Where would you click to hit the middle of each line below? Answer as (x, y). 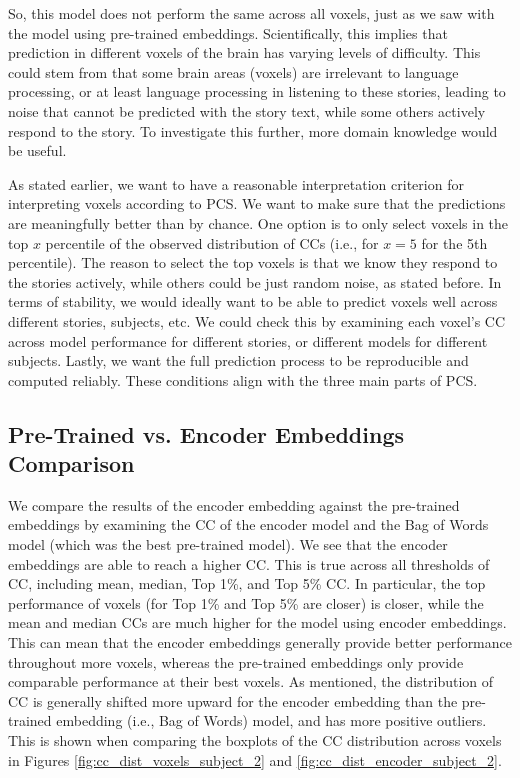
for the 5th (454, 242)
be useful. (37, 150)
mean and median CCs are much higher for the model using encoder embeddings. (257, 622)
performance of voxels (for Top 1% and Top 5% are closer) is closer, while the (246, 602)
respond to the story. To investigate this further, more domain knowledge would (253, 130)
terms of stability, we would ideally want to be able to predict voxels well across (253, 301)
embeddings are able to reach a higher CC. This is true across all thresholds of (249, 563)
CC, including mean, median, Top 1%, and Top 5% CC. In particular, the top (247, 583)
